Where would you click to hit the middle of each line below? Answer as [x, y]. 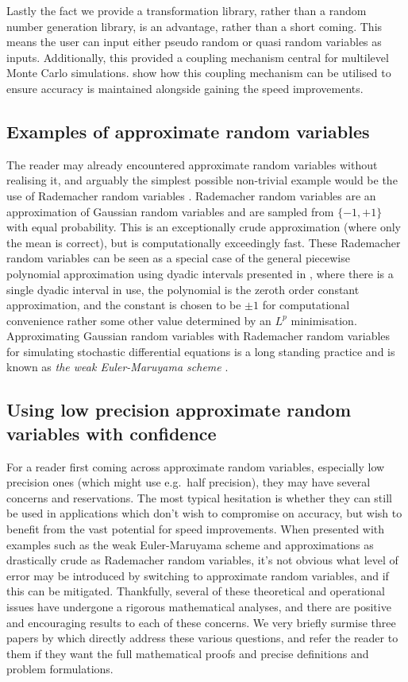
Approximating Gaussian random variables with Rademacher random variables [198, 336]
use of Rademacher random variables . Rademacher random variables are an [191, 195]
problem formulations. [60, 669]
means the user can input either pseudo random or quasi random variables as [194, 42]
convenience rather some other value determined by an [139, 320]
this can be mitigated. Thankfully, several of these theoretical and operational [196, 591]
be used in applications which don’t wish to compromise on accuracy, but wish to [204, 513]
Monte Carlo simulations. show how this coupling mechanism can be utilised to [199, 73]
